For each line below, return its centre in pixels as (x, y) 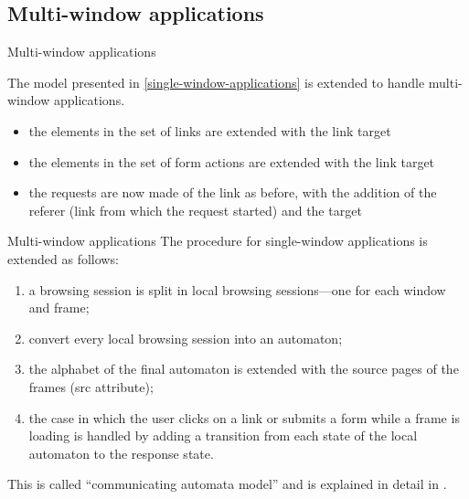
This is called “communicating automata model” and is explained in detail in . (227, 484)
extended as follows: (63, 258)
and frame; (59, 308)
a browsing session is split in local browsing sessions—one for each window (237, 289)
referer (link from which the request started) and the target (195, 210)
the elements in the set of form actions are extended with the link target (232, 161)
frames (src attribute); (91, 386)
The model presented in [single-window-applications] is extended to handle (216, 82)
